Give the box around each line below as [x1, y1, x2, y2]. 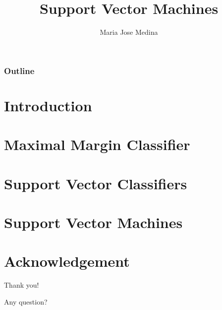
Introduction [4, 95, 92, 115]
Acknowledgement [4, 251, 130, 271]
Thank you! [4, 280, 39, 290]
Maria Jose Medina [100, 27, 158, 37]
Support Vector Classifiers [4, 173, 187, 193]
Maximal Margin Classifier [4, 134, 190, 155]
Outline [4, 64, 35, 77]
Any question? [4, 296, 48, 307]
